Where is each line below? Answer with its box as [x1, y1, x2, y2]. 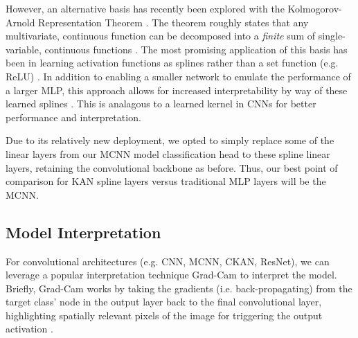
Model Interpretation [6, 221, 161, 242]
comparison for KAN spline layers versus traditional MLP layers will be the [6, 174, 326, 188]
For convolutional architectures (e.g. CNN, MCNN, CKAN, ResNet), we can [6, 254, 330, 268]
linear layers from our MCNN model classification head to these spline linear [6, 146, 330, 161]
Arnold [6, 15, 35, 29]
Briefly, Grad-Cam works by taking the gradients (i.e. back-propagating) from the [6, 281, 352, 295]
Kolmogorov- [287, 1, 342, 15]
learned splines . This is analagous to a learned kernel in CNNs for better [6, 96, 316, 111]
